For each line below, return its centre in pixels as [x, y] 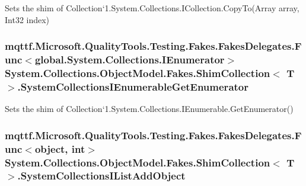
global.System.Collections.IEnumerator [130, 60]
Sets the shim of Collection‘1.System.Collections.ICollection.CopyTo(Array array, [152, 8]
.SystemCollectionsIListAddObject [101, 176]
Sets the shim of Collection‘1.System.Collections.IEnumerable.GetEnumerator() [149, 109]
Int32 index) [27, 19]
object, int [60, 148]
